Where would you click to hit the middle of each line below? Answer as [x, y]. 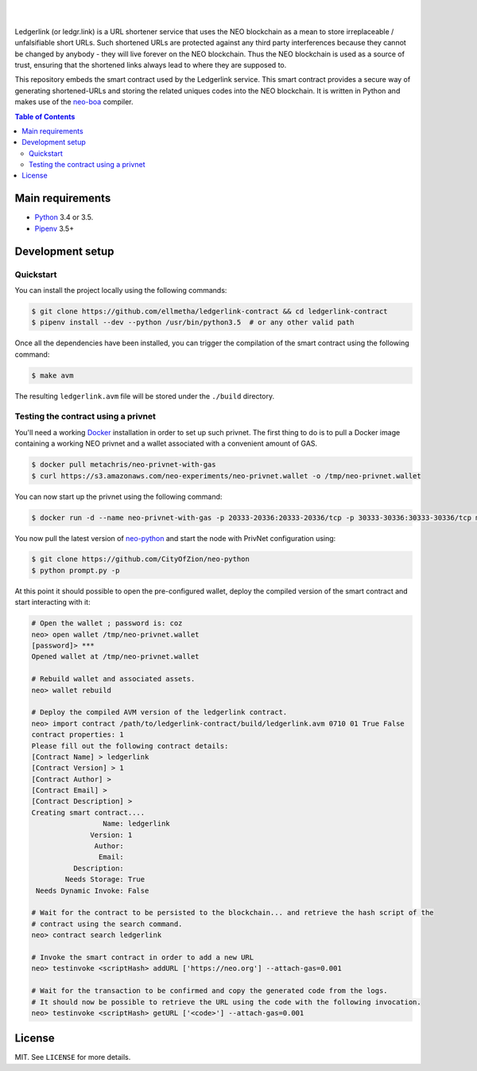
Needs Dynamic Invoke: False [93, 890]
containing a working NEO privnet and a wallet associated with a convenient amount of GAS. [166, 444]
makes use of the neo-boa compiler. [74, 102]
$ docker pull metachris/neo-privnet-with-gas [124, 465]
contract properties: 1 [78, 735]
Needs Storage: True [105, 880]
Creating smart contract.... [88, 812]
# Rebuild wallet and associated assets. [113, 679]
